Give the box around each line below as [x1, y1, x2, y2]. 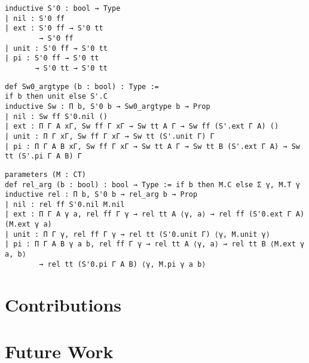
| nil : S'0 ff [5, 14, 65, 23]
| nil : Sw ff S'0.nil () [5, 112, 108, 121]
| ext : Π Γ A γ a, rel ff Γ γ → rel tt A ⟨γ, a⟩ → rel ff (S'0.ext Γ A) [5, 210, 305, 219]
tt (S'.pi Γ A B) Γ [5, 152, 82, 161]
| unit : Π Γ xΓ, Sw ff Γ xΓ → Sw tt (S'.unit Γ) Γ [5, 132, 215, 141]
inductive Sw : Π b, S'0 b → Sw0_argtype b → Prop [5, 102, 210, 111]
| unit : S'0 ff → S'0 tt [5, 44, 108, 53]
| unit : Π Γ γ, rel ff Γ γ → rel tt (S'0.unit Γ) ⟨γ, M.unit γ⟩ [5, 230, 270, 239]
